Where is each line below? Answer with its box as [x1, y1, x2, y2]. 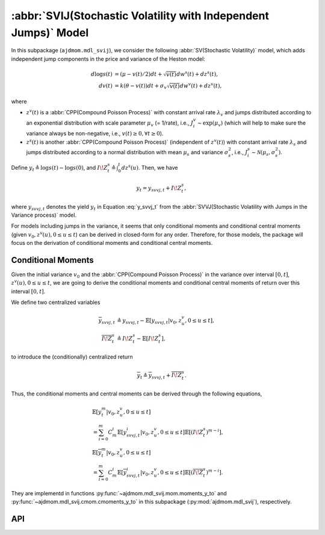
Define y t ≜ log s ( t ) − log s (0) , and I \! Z [11, 164, 108, 173]
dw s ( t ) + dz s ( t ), [176, 69, 218, 78]
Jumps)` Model [11, 26, 89, 39]
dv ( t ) [98, 82, 113, 89]
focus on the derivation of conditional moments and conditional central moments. [11, 240, 213, 247]
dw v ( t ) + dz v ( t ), [179, 81, 222, 89]
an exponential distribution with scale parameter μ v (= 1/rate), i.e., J [26, 119, 194, 128]
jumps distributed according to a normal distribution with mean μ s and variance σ [26, 149, 229, 157]
